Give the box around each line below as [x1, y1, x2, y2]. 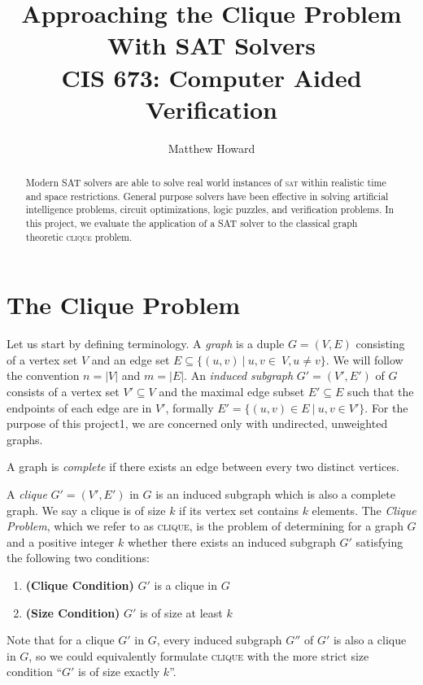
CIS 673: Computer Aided [61, 60, 362, 94]
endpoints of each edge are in [7, 399, 152, 416]
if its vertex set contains [179, 501, 299, 518]
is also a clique [333, 631, 407, 648]
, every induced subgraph [156, 631, 282, 648]
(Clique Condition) [25, 577, 134, 594]
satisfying [355, 533, 403, 550]
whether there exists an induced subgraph [127, 533, 336, 550]
